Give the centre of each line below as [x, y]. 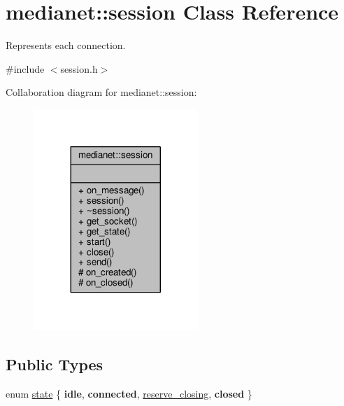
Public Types [55, 364]
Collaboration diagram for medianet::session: [101, 92]
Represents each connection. [66, 45]
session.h [79, 68]
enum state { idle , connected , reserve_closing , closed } [129, 393]
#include [25, 68]
